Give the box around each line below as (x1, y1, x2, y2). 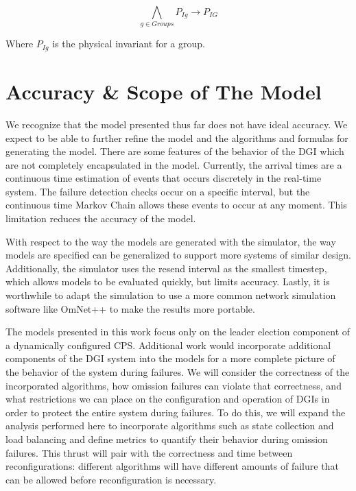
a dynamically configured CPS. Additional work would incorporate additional (5, 337, 331, 352)
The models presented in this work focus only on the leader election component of (5, 324, 351, 339)
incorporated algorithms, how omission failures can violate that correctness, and (5, 378, 342, 392)
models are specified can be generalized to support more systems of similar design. (5, 248, 351, 262)
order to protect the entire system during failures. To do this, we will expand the (5, 405, 346, 419)
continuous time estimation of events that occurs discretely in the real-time (5, 171, 322, 185)
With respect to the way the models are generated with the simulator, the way (5, 234, 336, 248)
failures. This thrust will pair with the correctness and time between (5, 445, 293, 459)
